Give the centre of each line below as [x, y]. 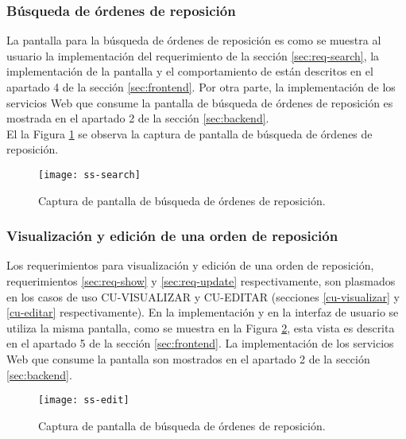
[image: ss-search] [89, 175]
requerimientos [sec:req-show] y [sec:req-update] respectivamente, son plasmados [201, 281]
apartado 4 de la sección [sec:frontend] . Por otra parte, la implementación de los [201, 87]
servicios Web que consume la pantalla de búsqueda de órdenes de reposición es [200, 102]
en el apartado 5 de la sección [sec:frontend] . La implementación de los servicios [200, 343]
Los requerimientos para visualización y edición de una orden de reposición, [190, 265]
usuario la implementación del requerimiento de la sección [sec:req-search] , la [193, 55]
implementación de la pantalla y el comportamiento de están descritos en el [190, 71]
